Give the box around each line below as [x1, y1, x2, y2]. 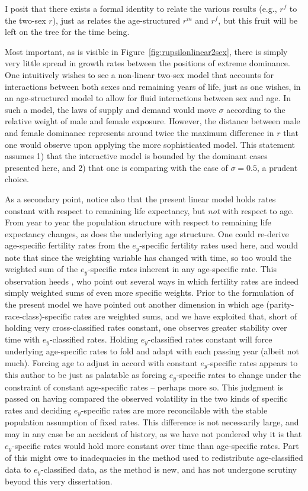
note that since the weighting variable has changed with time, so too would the [5, 251, 292, 263]
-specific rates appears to [207, 356, 298, 369]
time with [5, 332, 40, 345]
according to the [226, 103, 285, 115]
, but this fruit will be [218, 14, 298, 26]
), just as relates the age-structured [52, 14, 181, 26]
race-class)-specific [5, 309, 71, 322]
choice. [5, 173, 29, 185]
